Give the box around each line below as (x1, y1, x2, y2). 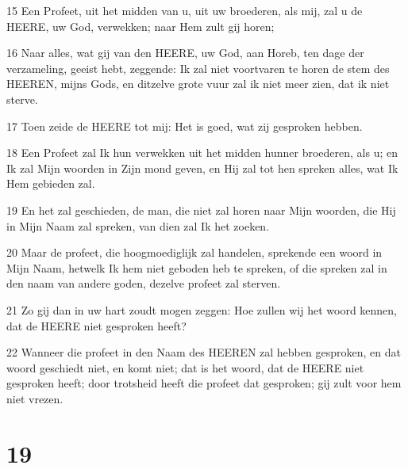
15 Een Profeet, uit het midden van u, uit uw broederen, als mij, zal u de (6, 2, 363, 18)
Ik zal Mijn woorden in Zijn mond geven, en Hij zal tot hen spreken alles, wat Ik (6, 159, 398, 176)
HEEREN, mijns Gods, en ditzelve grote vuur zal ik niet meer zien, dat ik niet (6, 75, 390, 92)
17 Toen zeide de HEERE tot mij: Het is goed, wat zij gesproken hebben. (6, 117, 363, 134)
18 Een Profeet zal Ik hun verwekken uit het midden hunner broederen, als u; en (6, 144, 398, 161)
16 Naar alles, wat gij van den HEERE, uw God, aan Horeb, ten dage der (6, 44, 364, 61)
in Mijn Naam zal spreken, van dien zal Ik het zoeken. (6, 217, 270, 234)
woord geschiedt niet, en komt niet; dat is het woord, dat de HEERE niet (6, 359, 364, 376)
